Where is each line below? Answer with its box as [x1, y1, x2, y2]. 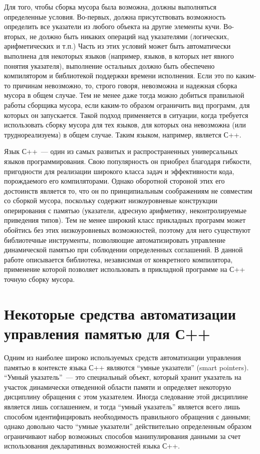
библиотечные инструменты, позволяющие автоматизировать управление [4, 234, 225, 245]
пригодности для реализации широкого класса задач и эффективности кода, [4, 166, 234, 176]
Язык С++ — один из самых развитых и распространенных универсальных [4, 146, 238, 157]
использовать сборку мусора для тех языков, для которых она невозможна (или [4, 119, 246, 130]
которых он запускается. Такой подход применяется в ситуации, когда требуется [4, 109, 248, 120]
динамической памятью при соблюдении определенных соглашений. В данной [4, 244, 243, 255]
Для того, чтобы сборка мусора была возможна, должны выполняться [4, 2, 216, 12]
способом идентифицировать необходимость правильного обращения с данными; [4, 411, 251, 421]
